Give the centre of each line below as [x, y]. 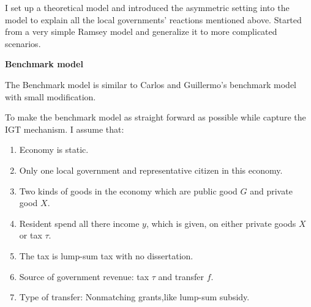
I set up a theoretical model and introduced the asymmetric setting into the [147, 7]
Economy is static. [54, 150]
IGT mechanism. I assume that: [65, 129]
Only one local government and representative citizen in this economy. [151, 170]
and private [271, 190]
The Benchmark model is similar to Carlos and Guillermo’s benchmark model [151, 84]
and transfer [181, 276]
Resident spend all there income [79, 223]
